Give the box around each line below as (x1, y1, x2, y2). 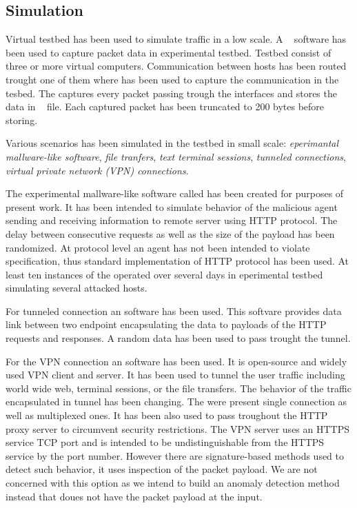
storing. (6, 112, 38, 127)
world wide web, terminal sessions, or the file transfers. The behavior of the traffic (6, 380, 351, 395)
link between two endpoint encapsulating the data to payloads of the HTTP (6, 317, 327, 332)
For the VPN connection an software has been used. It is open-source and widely (6, 354, 347, 368)
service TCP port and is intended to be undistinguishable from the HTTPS (6, 435, 325, 449)
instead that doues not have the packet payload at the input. (6, 489, 263, 503)
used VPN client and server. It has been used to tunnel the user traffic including (6, 367, 345, 382)
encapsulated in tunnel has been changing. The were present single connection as (6, 394, 347, 409)
